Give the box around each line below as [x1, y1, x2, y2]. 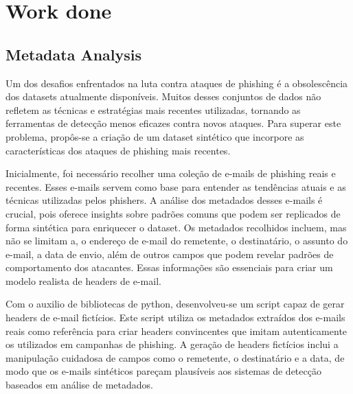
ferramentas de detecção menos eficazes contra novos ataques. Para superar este [5, 116, 341, 130]
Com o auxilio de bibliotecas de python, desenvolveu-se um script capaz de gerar [5, 297, 345, 311]
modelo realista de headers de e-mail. [5, 273, 161, 288]
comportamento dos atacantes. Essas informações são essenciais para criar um [5, 260, 333, 275]
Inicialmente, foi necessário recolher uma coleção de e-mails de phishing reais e [5, 166, 336, 181]
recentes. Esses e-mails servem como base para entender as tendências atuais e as [5, 179, 346, 194]
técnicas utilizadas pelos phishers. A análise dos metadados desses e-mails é [5, 193, 323, 207]
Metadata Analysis [5, 43, 142, 65]
